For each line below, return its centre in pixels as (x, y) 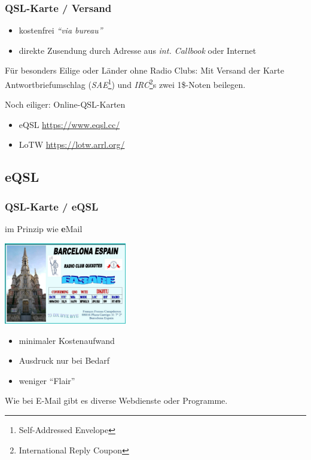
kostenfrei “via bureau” (61, 30)
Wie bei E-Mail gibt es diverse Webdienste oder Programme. (116, 400)
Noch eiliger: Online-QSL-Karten (65, 104)
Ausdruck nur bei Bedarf (64, 360)
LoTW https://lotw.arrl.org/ (72, 144)
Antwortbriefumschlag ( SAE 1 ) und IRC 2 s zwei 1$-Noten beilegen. (125, 83)
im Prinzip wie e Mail (44, 229)
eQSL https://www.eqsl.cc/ (69, 124)
